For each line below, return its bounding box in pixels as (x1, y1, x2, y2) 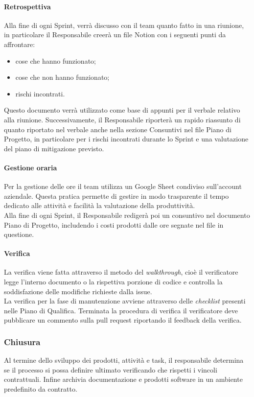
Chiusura (4, 335, 41, 348)
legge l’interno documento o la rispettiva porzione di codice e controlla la (4, 277, 223, 287)
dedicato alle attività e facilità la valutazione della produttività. (4, 200, 195, 210)
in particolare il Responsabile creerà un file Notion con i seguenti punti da (4, 29, 226, 40)
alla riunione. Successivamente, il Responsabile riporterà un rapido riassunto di (4, 114, 241, 124)
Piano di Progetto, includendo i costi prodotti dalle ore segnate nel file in (4, 219, 224, 230)
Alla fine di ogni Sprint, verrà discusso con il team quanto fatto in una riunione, (4, 20, 244, 30)
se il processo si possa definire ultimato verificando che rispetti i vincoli (4, 364, 217, 374)
